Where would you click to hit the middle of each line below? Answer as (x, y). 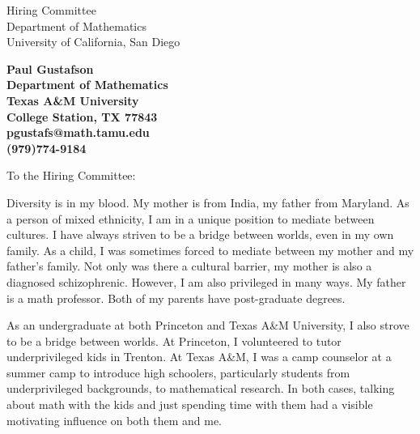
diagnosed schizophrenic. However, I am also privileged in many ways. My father (206, 281)
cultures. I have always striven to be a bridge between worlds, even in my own (200, 234)
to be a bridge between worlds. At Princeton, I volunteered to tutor (174, 340)
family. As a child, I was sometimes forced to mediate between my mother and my (210, 250)
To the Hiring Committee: (71, 175)
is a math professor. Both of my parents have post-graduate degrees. (176, 298)
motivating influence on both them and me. (115, 420)
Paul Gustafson (50, 68)
